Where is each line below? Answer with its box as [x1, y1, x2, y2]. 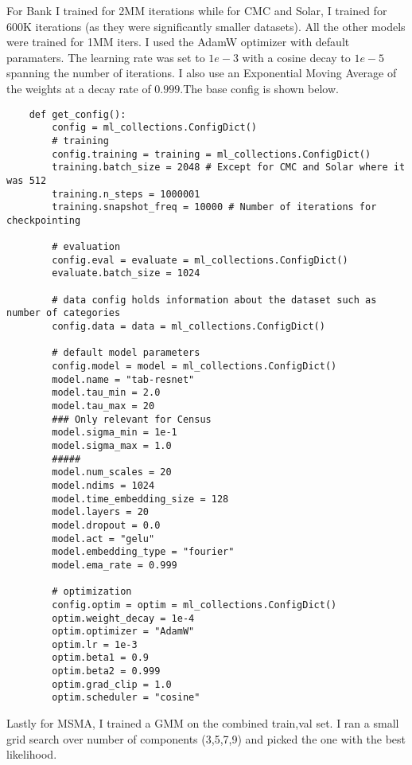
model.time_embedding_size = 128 [52, 493, 229, 505]
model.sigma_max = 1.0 [52, 439, 172, 451]
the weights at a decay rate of [6, 80, 151, 96]
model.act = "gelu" [52, 533, 155, 544]
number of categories [6, 307, 121, 319]
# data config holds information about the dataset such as [52, 294, 377, 306]
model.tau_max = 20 [52, 400, 155, 412]
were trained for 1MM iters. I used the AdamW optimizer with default [6, 33, 350, 50]
